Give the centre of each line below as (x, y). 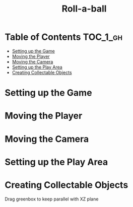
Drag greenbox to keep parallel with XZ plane (52, 199)
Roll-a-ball (84, 9)
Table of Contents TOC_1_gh (64, 37)
